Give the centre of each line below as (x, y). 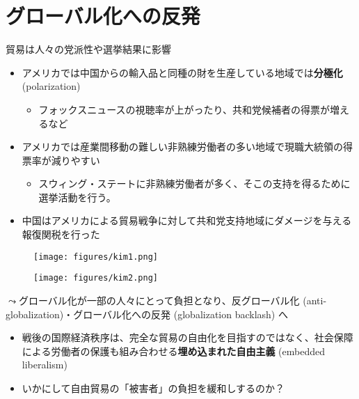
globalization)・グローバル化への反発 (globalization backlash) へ (147, 314)
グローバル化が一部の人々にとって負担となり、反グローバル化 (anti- (173, 300)
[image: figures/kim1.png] (96, 257)
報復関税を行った (61, 234)
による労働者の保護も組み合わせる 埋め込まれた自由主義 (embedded (173, 351)
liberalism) (45, 365)
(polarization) (51, 86)
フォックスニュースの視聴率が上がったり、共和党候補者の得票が (184, 109)
